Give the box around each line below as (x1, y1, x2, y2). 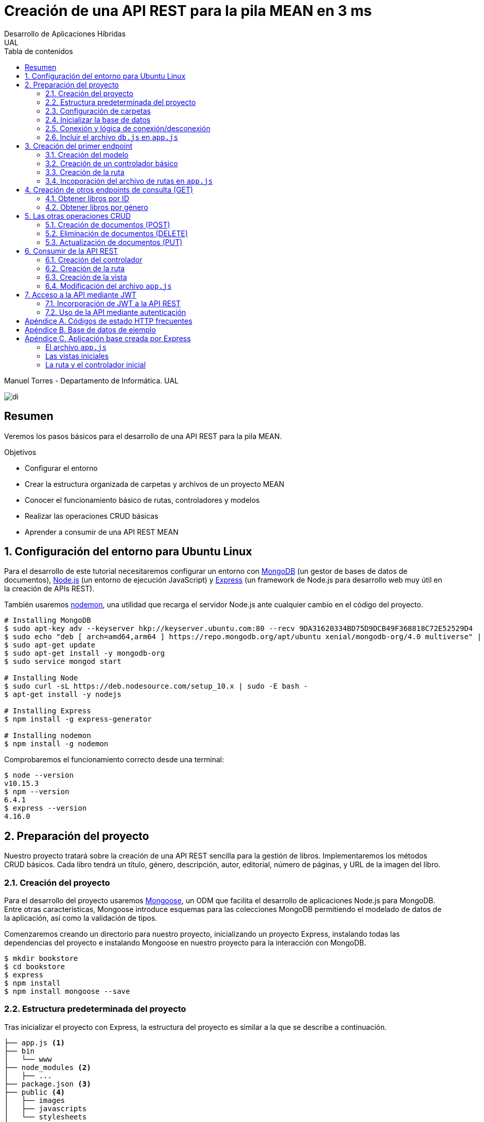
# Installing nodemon (4, 731, 91, 740)
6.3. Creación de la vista (45, 272, 127, 282)
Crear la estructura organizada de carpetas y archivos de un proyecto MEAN (25, 479, 285, 488)
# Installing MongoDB (4, 616, 91, 625)
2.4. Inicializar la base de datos (45, 115, 150, 124)
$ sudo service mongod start (4, 657, 122, 666)
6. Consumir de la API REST (25, 246, 118, 255)
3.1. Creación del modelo (45, 150, 129, 159)
